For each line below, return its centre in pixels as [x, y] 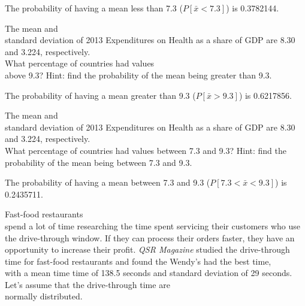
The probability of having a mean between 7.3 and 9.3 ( [108, 182]
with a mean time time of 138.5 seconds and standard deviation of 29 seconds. [149, 273]
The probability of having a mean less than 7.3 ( [94, 8]
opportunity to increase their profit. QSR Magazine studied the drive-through [147, 249]
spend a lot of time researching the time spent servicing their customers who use [153, 225]
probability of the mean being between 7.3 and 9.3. [99, 162]
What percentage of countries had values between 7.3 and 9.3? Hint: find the [146, 150]
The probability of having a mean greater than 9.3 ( [100, 95]
